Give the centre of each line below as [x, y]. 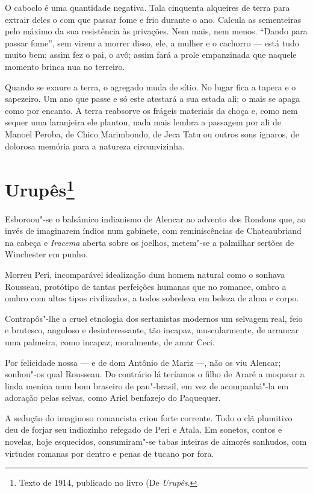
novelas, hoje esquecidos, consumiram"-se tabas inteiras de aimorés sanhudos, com [156, 441]
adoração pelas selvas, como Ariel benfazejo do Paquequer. [113, 397]
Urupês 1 [40, 188]
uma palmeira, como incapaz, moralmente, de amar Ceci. [110, 341]
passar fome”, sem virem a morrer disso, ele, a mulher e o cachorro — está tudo [152, 42]
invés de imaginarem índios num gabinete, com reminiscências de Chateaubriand [153, 231]
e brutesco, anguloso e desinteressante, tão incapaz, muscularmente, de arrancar [152, 330]
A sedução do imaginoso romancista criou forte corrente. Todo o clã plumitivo [149, 417]
